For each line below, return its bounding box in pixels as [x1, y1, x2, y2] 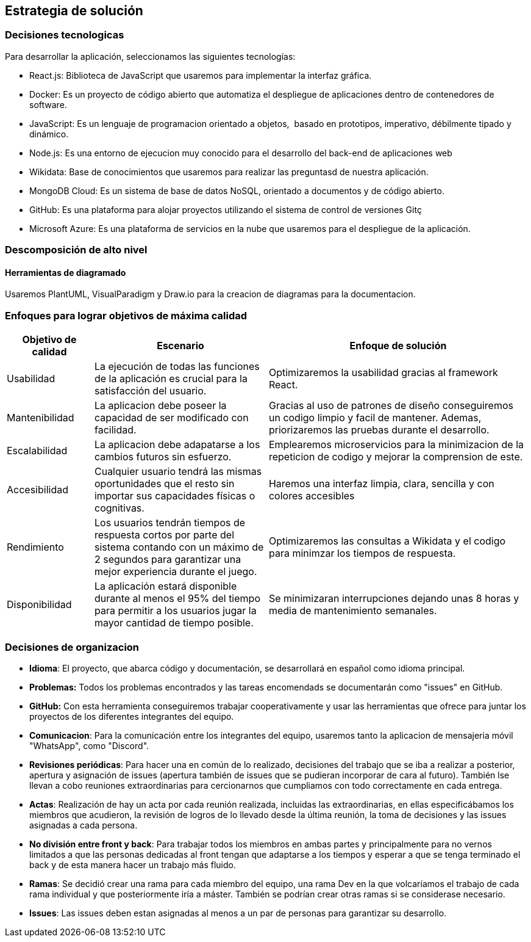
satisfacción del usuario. [94, 385, 207, 397]
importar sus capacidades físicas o [94, 490, 255, 502]
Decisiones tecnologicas [5, 29, 124, 42]
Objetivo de [22, 333, 77, 346]
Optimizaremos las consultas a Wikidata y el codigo [268, 535, 506, 548]
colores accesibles [268, 490, 355, 502]
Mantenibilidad [7, 411, 74, 424]
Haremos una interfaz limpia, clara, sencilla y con [268, 477, 494, 490]
